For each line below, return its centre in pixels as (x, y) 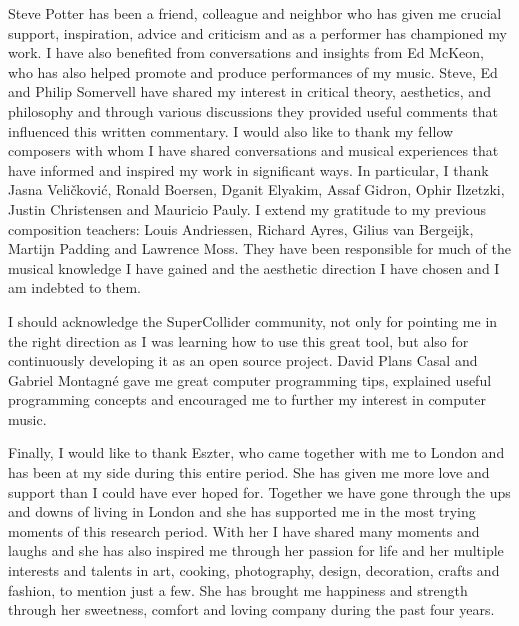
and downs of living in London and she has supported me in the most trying (242, 511)
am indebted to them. (74, 287)
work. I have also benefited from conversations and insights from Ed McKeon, (246, 52)
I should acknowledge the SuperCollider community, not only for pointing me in (253, 320)
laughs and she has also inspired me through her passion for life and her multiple (256, 550)
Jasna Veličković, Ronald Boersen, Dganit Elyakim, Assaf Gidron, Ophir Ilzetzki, (256, 189)
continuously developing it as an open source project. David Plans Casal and (243, 360)
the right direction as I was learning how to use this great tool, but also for (238, 340)
